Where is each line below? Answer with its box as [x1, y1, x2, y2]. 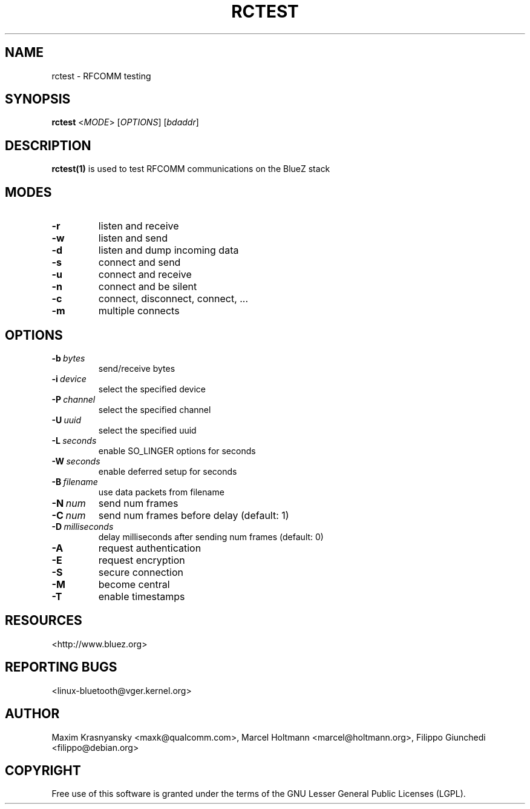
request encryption [98, 553, 185, 566]
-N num [51, 497, 86, 509]
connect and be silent [98, 280, 197, 293]
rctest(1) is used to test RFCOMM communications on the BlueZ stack [51, 163, 330, 174]
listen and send [98, 232, 168, 245]
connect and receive [98, 268, 192, 281]
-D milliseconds [51, 521, 114, 532]
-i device [51, 373, 87, 384]
